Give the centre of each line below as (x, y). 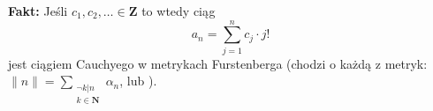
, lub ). (138, 81)
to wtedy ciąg (179, 11)
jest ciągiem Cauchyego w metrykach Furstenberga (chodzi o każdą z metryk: (218, 63)
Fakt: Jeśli (38, 11)
